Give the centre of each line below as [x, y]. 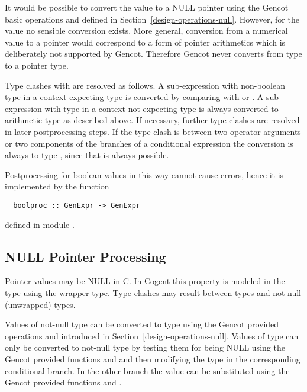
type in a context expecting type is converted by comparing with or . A [134, 97]
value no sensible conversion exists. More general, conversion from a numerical [146, 30]
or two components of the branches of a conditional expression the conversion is [149, 143]
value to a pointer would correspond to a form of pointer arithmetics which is [145, 42]
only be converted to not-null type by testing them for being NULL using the [145, 347]
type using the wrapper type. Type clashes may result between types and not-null [153, 292]
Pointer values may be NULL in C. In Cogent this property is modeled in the [145, 281]
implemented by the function [57, 186]
